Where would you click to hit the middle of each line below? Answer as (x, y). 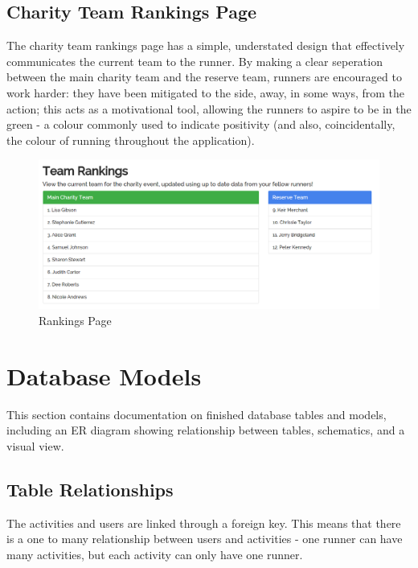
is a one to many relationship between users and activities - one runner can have (205, 539)
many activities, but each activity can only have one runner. (155, 554)
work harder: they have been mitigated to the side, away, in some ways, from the (206, 92)
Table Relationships (90, 489)
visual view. (35, 445)
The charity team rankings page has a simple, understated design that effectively (206, 45)
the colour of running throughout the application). (131, 140)
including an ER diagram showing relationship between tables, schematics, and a (206, 430)
